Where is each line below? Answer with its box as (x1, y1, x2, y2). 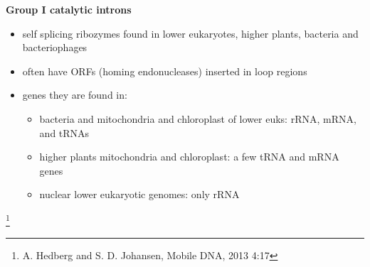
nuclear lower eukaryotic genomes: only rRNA (39, 187, 240, 202)
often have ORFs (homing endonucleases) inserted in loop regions (22, 63, 307, 78)
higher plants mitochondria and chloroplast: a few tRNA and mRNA (39, 149, 339, 164)
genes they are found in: (22, 87, 127, 102)
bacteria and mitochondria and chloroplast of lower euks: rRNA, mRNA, (39, 111, 356, 126)
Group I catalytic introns (6, 2, 132, 16)
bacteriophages (22, 40, 88, 55)
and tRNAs (39, 125, 90, 140)
